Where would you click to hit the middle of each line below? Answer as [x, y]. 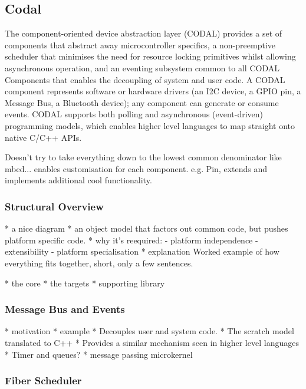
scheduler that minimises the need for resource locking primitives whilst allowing [150, 56]
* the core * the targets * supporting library [85, 283]
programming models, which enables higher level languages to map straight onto [150, 125]
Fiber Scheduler [43, 380]
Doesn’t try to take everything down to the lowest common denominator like [143, 157]
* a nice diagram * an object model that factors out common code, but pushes [147, 228]
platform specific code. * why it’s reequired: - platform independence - [131, 240]
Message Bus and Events [65, 309]
